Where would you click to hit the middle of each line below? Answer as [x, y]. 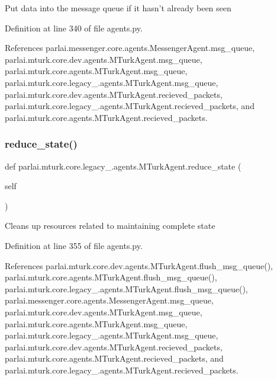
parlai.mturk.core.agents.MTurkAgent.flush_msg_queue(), [111, 277]
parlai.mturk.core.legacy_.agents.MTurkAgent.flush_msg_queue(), [126, 288]
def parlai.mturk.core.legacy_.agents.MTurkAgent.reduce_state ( [123, 166]
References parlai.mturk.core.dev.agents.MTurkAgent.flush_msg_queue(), [139, 265]
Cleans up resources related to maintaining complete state [110, 226]
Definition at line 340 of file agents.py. [74, 28]
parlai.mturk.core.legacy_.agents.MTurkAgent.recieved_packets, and [130, 106]
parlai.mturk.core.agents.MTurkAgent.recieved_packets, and [114, 358]
